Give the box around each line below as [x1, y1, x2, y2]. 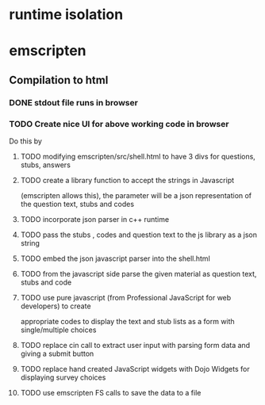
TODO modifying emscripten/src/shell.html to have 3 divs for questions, [20, 151, 256, 161]
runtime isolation [9, 6, 124, 24]
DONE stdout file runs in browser [9, 97, 138, 108]
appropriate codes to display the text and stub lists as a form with [20, 316, 235, 326]
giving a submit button [20, 349, 94, 358]
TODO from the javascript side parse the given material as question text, [20, 269, 257, 278]
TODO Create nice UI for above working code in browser [9, 118, 229, 129]
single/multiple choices [20, 325, 97, 334]
